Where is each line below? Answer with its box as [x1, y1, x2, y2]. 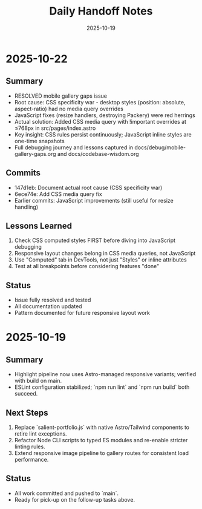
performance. [14, 456, 49, 463]
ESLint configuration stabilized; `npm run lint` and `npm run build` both [14, 383, 190, 391]
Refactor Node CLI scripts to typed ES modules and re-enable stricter [14, 437, 188, 443]
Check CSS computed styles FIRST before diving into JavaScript [14, 237, 176, 244]
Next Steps [5, 408, 48, 418]
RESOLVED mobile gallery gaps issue [14, 92, 107, 99]
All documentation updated [14, 303, 82, 310]
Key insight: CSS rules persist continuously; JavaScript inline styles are [14, 130, 192, 138]
